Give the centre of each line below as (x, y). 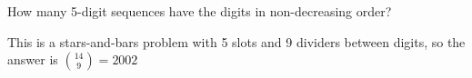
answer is (33, 59)
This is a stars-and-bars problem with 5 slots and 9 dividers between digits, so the (236, 41)
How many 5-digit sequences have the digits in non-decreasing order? (200, 11)
